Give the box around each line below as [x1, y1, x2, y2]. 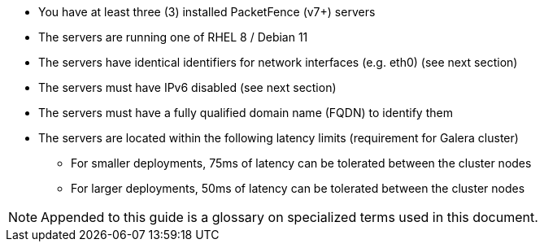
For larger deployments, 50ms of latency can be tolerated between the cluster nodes [71, 181, 525, 195]
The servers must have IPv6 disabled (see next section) [38, 80, 337, 94]
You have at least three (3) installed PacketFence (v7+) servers [38, 5, 376, 19]
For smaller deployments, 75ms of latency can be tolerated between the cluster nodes [71, 156, 532, 170]
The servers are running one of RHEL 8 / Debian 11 [38, 30, 308, 44]
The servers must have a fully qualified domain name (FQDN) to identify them [38, 106, 453, 120]
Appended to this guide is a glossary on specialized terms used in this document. [41, 209, 538, 225]
